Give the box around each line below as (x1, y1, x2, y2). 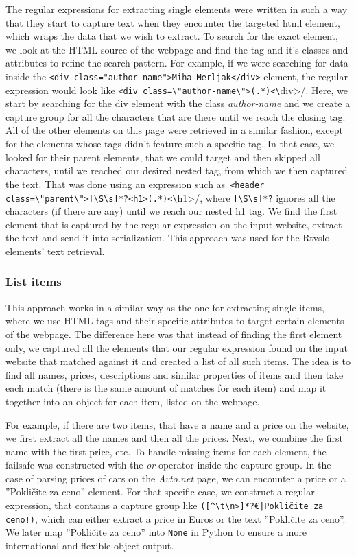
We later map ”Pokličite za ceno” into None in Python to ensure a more (5, 525, 307, 539)
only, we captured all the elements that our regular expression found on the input (5, 340, 348, 355)
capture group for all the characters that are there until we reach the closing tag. (5, 109, 346, 123)
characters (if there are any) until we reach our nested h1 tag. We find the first (5, 204, 337, 218)
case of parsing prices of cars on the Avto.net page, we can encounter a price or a (5, 471, 346, 485)
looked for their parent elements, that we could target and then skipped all (5, 150, 320, 164)
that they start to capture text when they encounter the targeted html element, (5, 15, 340, 29)
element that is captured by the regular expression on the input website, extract (5, 217, 342, 231)
